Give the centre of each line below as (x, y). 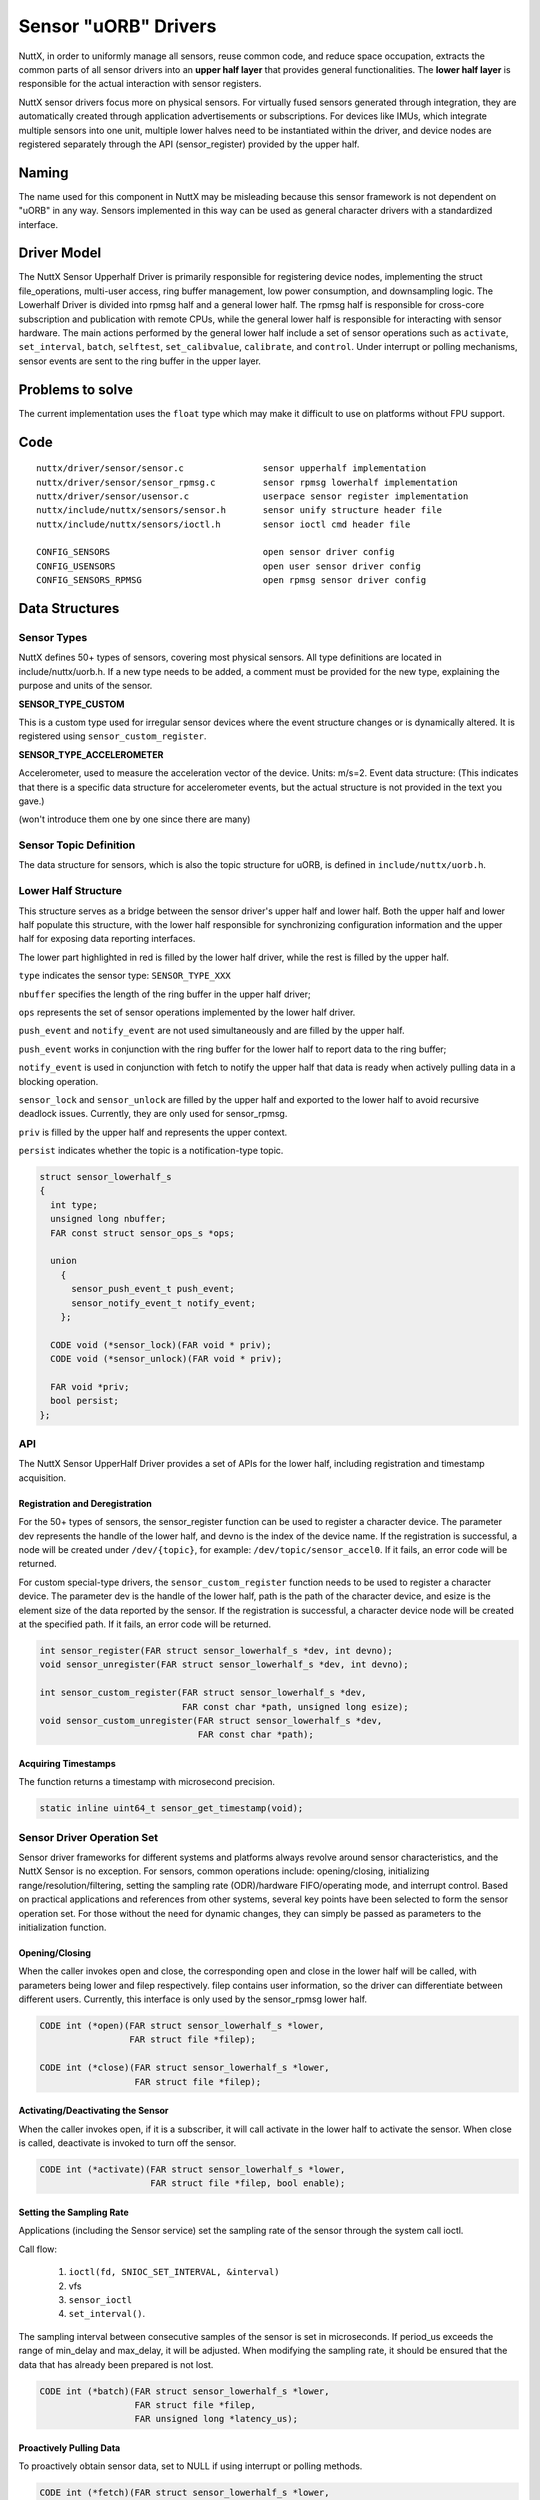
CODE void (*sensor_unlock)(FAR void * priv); (166, 1359)
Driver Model (60, 253)
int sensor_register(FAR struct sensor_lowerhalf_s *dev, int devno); (216, 1650)
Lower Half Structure (70, 891)
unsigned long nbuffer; (108, 1219)
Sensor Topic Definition (77, 845)
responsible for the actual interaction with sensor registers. (140, 84)
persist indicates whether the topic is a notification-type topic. (151, 1151)
